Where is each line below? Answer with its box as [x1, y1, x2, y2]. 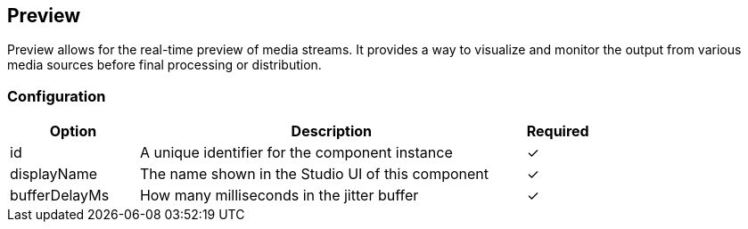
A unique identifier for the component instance [139, 143, 453, 162]
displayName [10, 165, 97, 184]
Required [526, 122, 589, 141]
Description [291, 122, 373, 141]
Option [49, 122, 97, 141]
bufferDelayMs [10, 186, 110, 205]
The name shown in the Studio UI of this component [139, 165, 489, 184]
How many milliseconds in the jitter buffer [139, 186, 419, 205]
